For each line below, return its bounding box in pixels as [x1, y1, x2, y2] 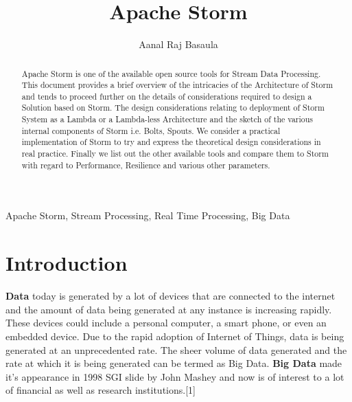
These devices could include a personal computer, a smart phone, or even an [5, 315, 327, 330]
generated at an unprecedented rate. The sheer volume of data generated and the [5, 342, 347, 357]
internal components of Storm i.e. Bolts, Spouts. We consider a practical [21, 124, 281, 136]
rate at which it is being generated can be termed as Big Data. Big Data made [5, 356, 342, 370]
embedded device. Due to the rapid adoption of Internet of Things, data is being [5, 328, 344, 343]
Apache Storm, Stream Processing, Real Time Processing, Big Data [5, 208, 290, 223]
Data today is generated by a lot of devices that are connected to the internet [5, 289, 336, 303]
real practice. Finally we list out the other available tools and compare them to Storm [21, 148, 329, 159]
